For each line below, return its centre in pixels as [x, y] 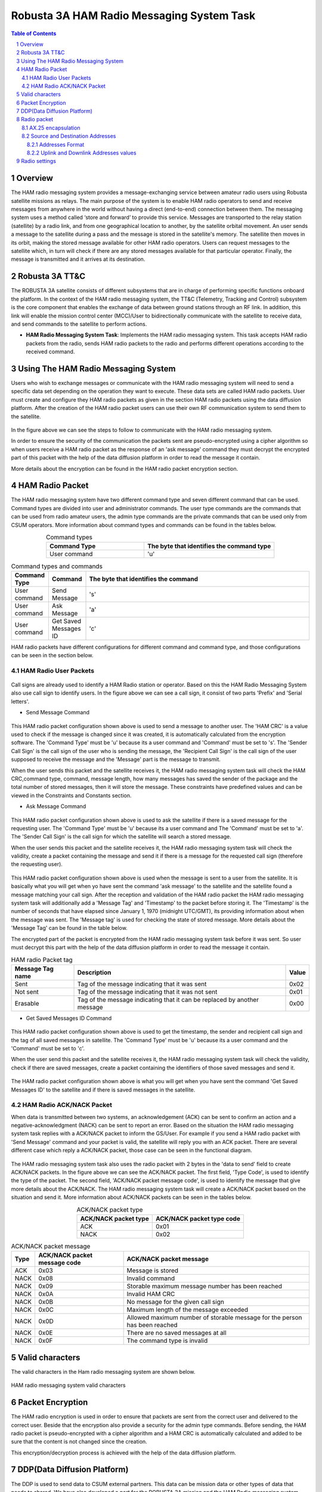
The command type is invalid [167, 1341]
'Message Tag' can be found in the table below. [69, 928]
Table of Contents [34, 33]
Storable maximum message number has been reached [205, 1286]
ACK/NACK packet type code [198, 1219]
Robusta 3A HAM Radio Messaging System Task [133, 16]
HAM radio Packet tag [42, 960]
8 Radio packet [35, 119]
